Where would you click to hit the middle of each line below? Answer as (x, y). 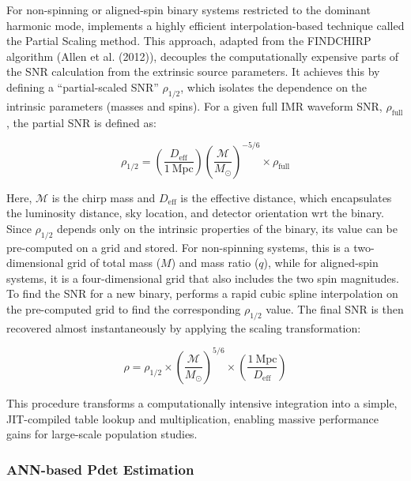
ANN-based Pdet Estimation (100, 469)
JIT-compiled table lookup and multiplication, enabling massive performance (193, 418)
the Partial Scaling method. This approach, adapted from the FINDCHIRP (189, 41)
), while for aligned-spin (321, 263)
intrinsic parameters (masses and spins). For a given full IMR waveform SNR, (194, 105)
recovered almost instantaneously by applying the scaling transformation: (184, 327)
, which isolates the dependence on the (274, 86)
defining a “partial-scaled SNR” (83, 86)
